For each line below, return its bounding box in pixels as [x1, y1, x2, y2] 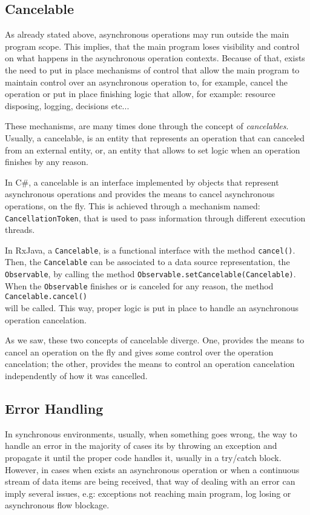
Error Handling [5, 399, 104, 417]
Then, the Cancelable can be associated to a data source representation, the [5, 255, 290, 268]
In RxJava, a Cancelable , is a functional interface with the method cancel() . [5, 243, 295, 256]
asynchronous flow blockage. [5, 499, 110, 511]
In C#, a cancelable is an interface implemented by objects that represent [5, 175, 279, 188]
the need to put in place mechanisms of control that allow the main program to [5, 63, 300, 76]
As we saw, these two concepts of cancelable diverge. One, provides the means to [5, 334, 305, 346]
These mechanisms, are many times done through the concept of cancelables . [5, 119, 289, 132]
